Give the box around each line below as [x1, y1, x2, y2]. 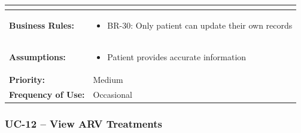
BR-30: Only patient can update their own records [107, 18, 293, 31]
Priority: [9, 73, 45, 86]
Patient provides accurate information [107, 50, 247, 63]
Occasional [93, 88, 132, 101]
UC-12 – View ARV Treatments [5, 116, 163, 131]
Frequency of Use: [9, 88, 85, 101]
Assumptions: [9, 50, 66, 63]
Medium [93, 73, 123, 86]
